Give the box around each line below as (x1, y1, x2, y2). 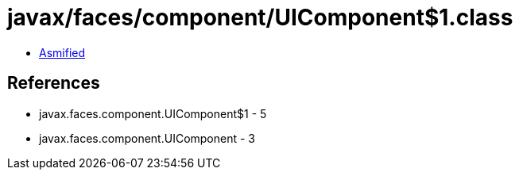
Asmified (39, 45, 86, 59)
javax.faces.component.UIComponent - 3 (39, 131, 256, 145)
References (7, 73, 100, 94)
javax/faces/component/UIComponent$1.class (7, 4, 513, 31)
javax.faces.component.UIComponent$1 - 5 (39, 106, 267, 121)
